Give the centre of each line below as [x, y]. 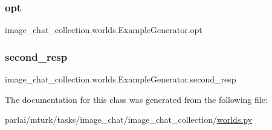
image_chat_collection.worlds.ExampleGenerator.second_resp [121, 79]
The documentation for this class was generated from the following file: [136, 99]
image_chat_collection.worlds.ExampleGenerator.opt [104, 30]
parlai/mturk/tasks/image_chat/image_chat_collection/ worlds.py [129, 119]
